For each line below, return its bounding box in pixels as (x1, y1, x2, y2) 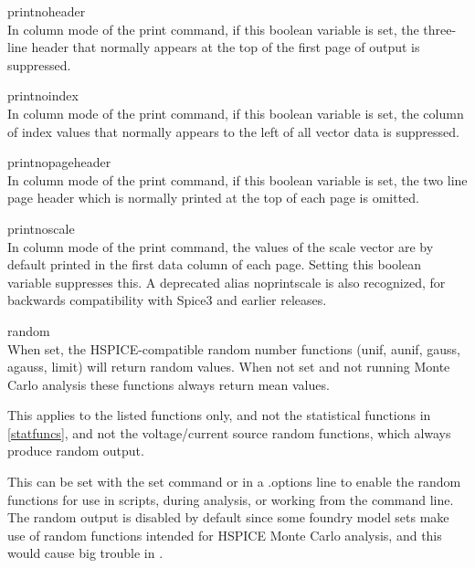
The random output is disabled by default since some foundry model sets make (7, 508, 449, 527)
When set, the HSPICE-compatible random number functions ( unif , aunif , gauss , (7, 339, 460, 358)
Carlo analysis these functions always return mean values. (7, 374, 330, 394)
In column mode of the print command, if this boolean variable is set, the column (7, 103, 464, 122)
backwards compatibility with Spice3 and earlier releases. (7, 290, 327, 310)
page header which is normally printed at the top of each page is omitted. (7, 188, 419, 207)
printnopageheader (7, 153, 111, 172)
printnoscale (7, 218, 75, 237)
